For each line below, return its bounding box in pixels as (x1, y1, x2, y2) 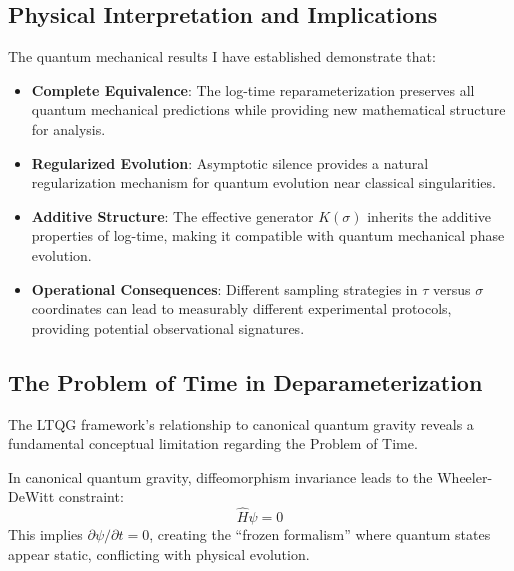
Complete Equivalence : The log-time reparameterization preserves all (31, 79, 475, 100)
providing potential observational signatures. (31, 317, 305, 338)
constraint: (58, 486, 124, 507)
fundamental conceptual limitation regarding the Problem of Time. (8, 433, 418, 454)
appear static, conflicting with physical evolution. (8, 543, 310, 564)
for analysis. (31, 118, 106, 139)
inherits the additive (367, 205, 492, 226)
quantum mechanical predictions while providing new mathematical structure (31, 99, 506, 120)
